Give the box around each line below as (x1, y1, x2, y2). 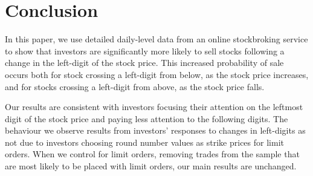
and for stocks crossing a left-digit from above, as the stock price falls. (5, 80, 265, 93)
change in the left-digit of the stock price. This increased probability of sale (5, 56, 284, 69)
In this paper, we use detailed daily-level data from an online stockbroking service (5, 33, 308, 45)
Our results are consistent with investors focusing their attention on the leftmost (5, 100, 303, 113)
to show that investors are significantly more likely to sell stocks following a (5, 44, 285, 57)
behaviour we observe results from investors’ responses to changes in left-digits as (5, 124, 306, 137)
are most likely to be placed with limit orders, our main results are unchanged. (5, 160, 297, 172)
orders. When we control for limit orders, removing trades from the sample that (5, 148, 300, 160)
